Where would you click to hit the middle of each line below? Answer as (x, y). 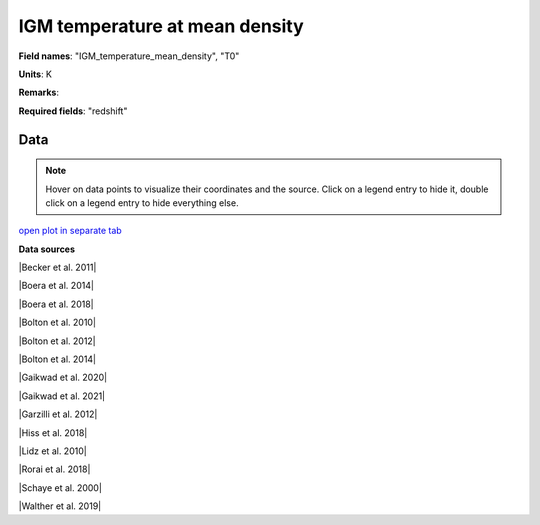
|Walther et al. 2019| (60, 506)
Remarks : (39, 92)
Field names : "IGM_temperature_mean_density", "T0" (129, 56)
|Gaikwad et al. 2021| (62, 396)
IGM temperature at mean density (161, 26)
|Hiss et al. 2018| (53, 432)
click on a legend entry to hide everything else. (142, 202)
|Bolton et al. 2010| (57, 322)
